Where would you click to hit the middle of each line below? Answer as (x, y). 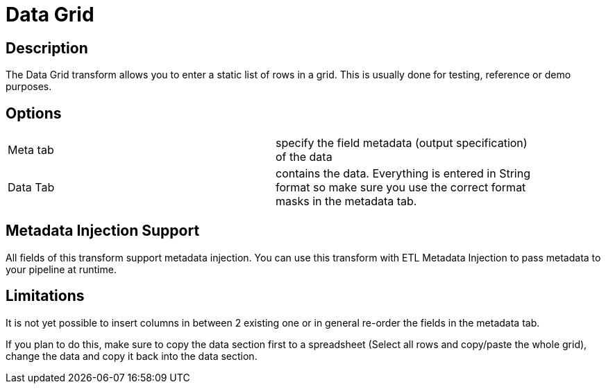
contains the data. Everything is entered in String (403, 174)
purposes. (29, 87)
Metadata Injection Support (103, 231)
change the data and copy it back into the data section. (132, 356)
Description (47, 48)
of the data (304, 157)
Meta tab (31, 150)
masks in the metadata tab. (346, 201)
